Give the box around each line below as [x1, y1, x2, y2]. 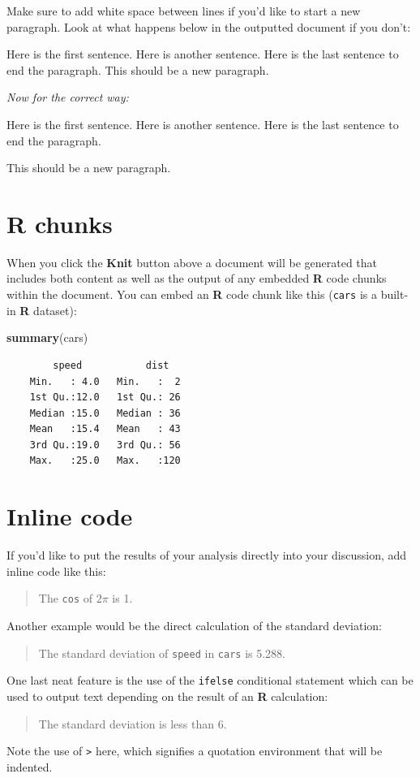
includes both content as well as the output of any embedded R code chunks [6, 270, 387, 287]
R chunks [6, 206, 113, 240]
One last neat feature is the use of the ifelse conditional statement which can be [6, 672, 414, 689]
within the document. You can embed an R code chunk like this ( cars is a [6, 286, 377, 303]
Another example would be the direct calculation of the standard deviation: [6, 617, 383, 634]
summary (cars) [6, 329, 88, 346]
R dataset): [19, 301, 77, 318]
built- [380, 286, 409, 303]
